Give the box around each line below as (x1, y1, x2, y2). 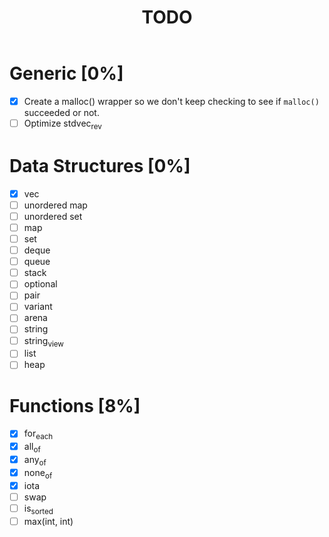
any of (23, 454, 47, 468)
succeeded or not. (23, 107, 100, 118)
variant (23, 301, 53, 313)
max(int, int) (23, 515, 74, 527)
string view (23, 334, 64, 349)
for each (23, 427, 54, 442)
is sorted (23, 502, 54, 516)
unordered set (23, 210, 83, 222)
